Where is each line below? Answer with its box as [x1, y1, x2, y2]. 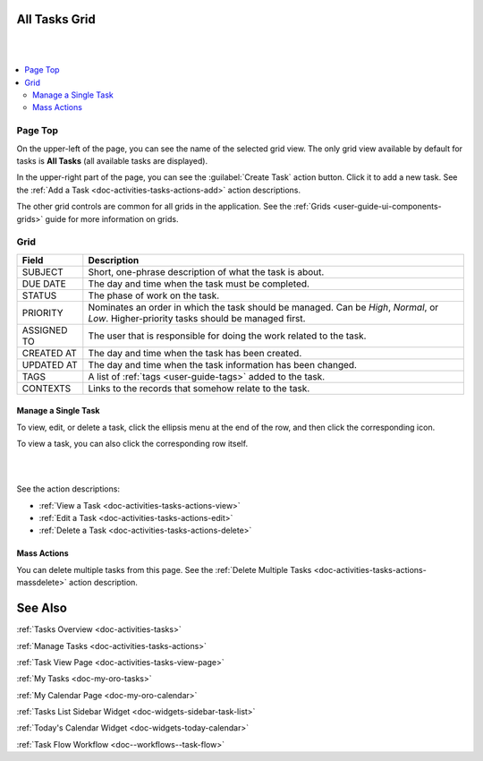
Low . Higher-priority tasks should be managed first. [88, 312, 306, 324]
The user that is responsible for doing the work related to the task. [88, 329, 367, 342]
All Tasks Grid [16, 12, 96, 27]
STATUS [21, 289, 57, 302]
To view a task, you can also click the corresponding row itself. [16, 439, 249, 449]
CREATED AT [21, 346, 78, 359]
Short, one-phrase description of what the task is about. [88, 265, 325, 278]
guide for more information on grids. [45, 213, 179, 224]
